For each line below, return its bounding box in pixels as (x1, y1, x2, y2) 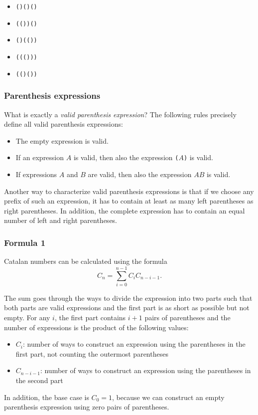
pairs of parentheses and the (144, 312, 231, 323)
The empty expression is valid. (15, 135, 109, 146)
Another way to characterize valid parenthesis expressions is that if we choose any (4, 186, 254, 196)
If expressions (15, 169, 57, 179)
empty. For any (4, 312, 50, 323)
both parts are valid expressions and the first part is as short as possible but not (4, 302, 250, 313)
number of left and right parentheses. (4, 215, 118, 225)
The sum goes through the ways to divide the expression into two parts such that (4, 292, 253, 303)
